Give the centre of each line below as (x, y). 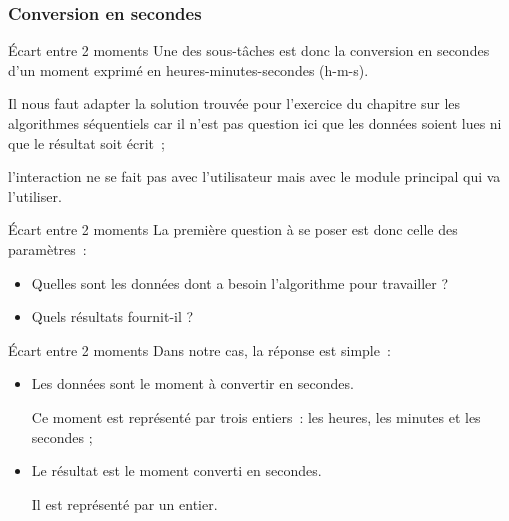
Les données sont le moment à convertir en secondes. (192, 383)
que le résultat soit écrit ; (86, 142)
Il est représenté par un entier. (124, 503)
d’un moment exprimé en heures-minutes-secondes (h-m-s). (188, 69)
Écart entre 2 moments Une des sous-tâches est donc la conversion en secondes (249, 50)
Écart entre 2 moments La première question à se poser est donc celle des (233, 229)
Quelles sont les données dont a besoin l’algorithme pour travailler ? (240, 282)
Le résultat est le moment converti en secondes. (176, 470)
